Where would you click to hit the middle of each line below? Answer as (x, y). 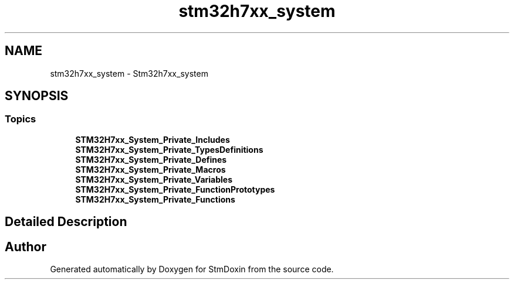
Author (26, 247)
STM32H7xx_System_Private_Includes (153, 139)
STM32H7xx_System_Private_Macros (151, 169)
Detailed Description (66, 222)
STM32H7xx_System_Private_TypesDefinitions (169, 149)
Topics (21, 119)
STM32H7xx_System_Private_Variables (154, 179)
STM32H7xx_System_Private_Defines (151, 159)
